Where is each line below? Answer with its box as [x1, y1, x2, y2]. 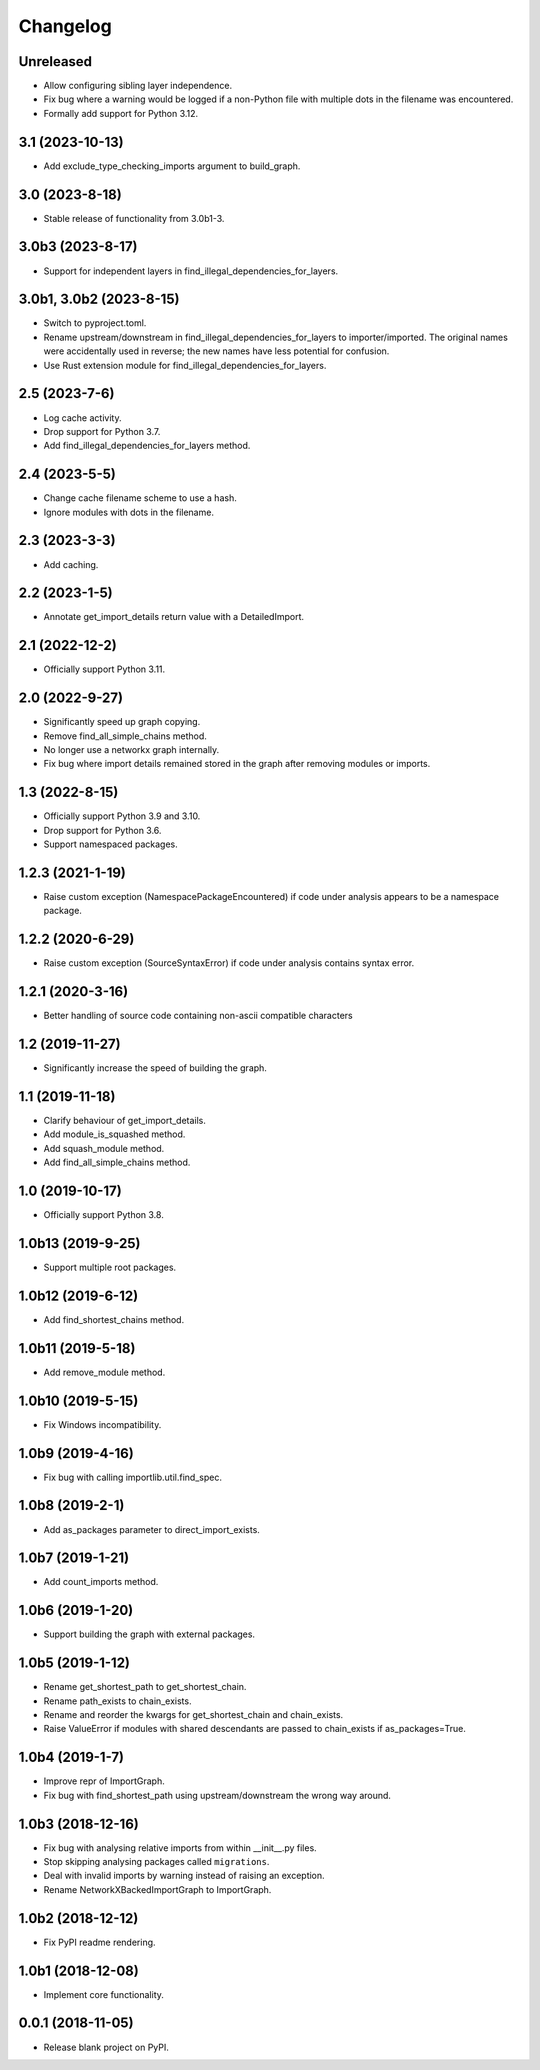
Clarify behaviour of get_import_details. [43, 1115, 207, 1127]
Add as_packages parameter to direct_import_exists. [43, 1523, 260, 1535]
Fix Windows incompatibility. [43, 1418, 162, 1430]
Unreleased [18, 53, 93, 70]
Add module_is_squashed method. [43, 1128, 186, 1140]
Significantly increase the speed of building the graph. [43, 1062, 267, 1074]
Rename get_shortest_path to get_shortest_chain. [43, 1681, 247, 1693]
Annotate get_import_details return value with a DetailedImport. [43, 611, 305, 623]
